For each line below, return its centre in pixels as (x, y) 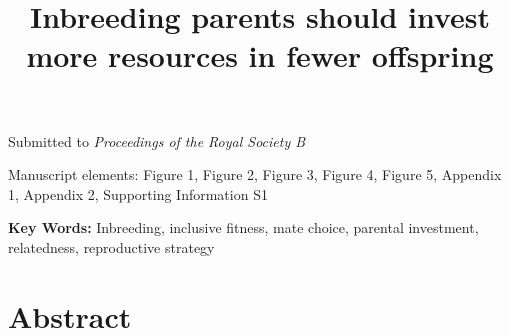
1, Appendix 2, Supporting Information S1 (138, 193)
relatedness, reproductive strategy (111, 246)
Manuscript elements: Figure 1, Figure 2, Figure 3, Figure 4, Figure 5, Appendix (255, 174)
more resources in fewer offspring (260, 55)
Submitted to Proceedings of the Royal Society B (157, 140)
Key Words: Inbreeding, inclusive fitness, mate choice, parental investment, (243, 227)
